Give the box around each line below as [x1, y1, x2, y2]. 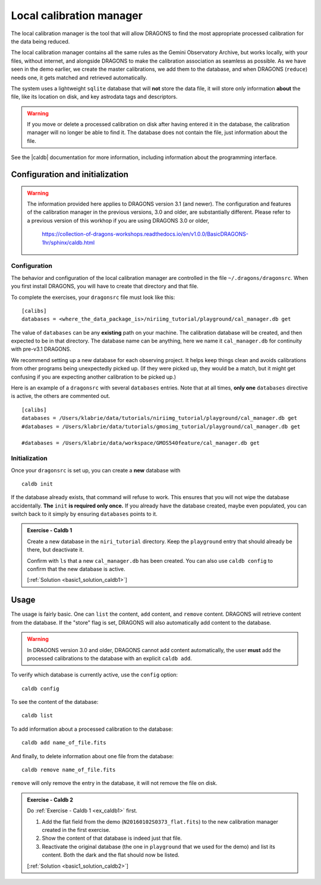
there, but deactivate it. [27, 546, 84, 553]
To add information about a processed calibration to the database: [11, 725, 174, 733]
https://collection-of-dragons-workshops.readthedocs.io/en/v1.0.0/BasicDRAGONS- [42, 230, 249, 238]
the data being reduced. [11, 38, 70, 45]
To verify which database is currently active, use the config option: [11, 671, 178, 678]
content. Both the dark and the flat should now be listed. [42, 852, 180, 859]
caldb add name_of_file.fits [21, 739, 106, 746]
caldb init [21, 480, 53, 487]
